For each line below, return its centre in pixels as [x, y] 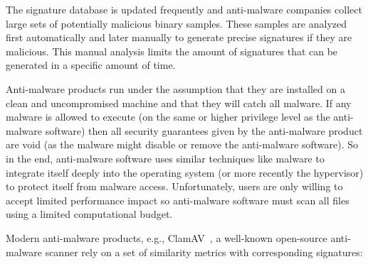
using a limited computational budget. [89, 214]
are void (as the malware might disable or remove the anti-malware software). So [182, 144]
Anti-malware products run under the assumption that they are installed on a [175, 88]
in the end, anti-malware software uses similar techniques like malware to [165, 158]
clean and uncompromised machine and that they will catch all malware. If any [179, 103]
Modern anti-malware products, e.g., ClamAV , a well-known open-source [167, 237]
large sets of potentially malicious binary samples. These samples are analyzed [177, 23]
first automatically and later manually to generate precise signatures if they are [179, 37]
